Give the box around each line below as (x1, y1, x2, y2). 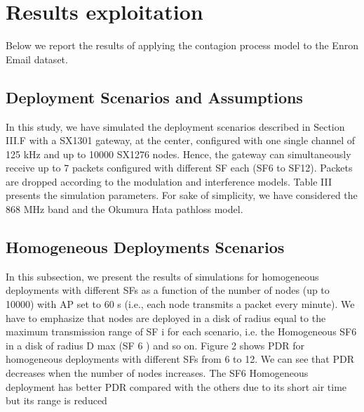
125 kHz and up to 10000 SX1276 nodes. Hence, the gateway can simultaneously (6, 146, 351, 161)
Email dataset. (6, 51, 68, 66)
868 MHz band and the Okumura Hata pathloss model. (6, 202, 243, 217)
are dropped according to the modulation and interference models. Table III (6, 174, 332, 188)
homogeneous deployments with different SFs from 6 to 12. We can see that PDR (6, 352, 354, 366)
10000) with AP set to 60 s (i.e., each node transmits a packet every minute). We (6, 297, 355, 311)
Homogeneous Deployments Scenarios (6, 236, 285, 258)
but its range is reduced (6, 393, 107, 408)
